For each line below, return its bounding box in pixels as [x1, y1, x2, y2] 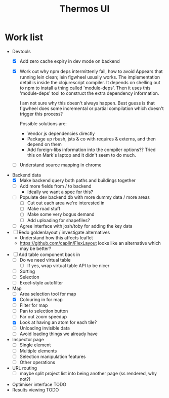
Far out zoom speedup [19, 314, 67, 320]
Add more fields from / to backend [19, 183, 92, 189]
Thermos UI [59, 3, 110, 15]
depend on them [27, 141, 62, 148]
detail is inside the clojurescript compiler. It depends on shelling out [19, 80, 160, 86]
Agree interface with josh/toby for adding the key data [19, 223, 133, 229]
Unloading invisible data [19, 325, 70, 331]
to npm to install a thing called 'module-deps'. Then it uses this [19, 85, 151, 91]
